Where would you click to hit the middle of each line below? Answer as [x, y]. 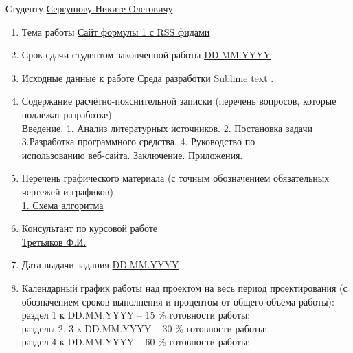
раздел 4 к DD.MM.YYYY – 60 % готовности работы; [136, 342]
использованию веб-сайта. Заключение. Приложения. [132, 154]
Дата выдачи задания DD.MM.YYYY [100, 265]
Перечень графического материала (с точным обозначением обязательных [175, 178]
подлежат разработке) [67, 114]
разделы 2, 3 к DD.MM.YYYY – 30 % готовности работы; [145, 328]
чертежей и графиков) [67, 191]
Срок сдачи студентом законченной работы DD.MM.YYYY [146, 55]
